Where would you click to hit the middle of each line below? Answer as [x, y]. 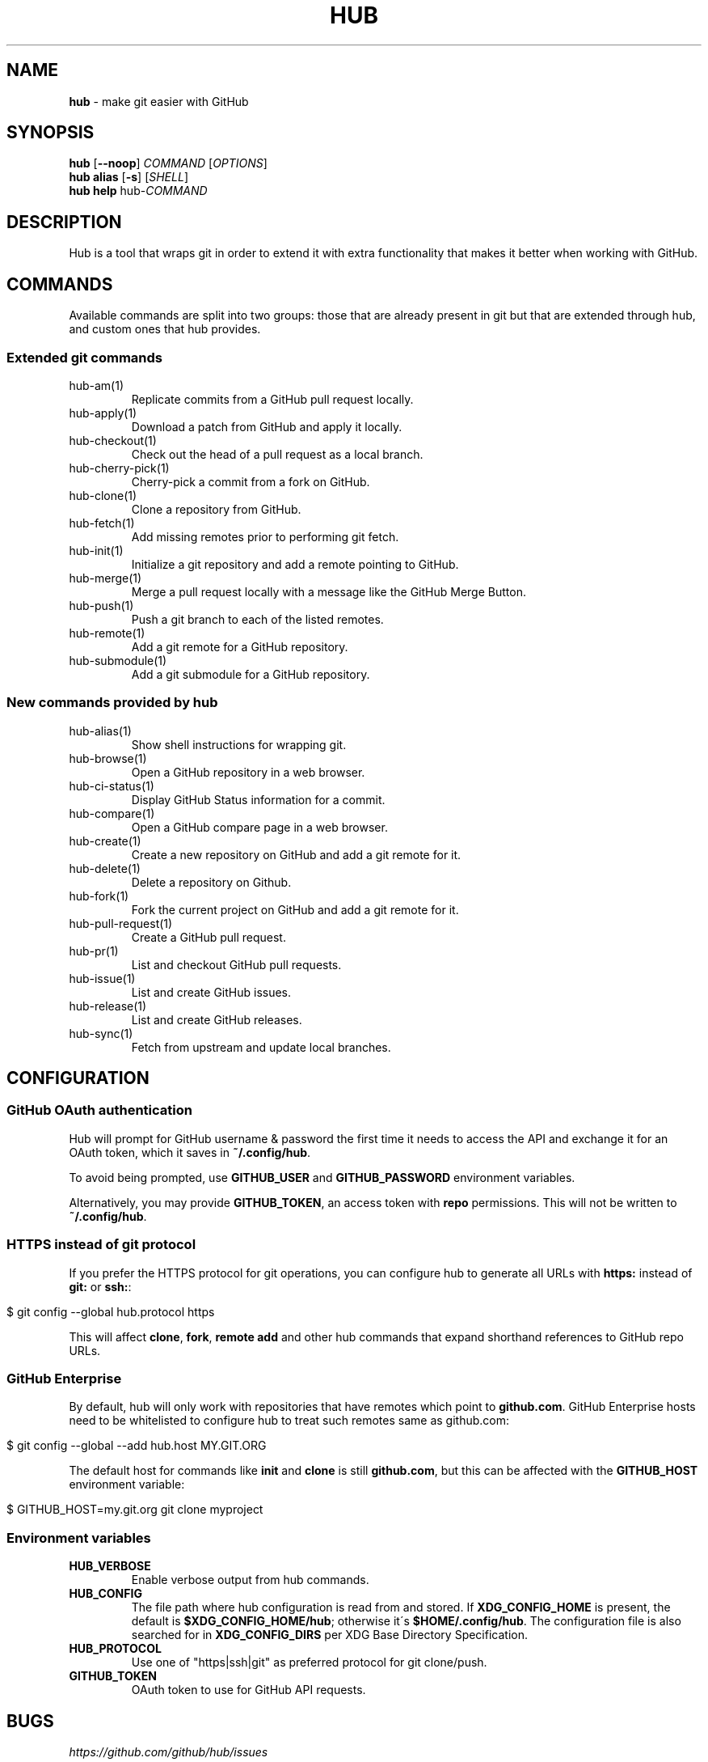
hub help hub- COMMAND [138, 191]
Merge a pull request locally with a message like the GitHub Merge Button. [329, 591]
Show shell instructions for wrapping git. [239, 744]
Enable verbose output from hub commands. [250, 1580]
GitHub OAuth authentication [99, 1110]
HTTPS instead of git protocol [101, 1245]
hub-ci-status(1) [112, 786]
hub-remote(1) [107, 633]
